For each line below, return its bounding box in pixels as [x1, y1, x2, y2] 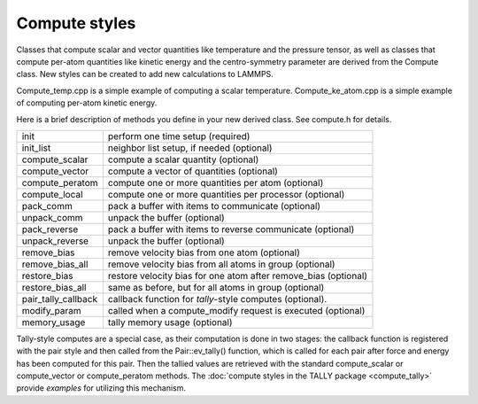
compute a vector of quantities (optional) [107, 165, 279, 177]
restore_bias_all [21, 281, 87, 293]
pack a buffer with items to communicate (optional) [107, 199, 321, 212]
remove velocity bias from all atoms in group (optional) [107, 258, 335, 270]
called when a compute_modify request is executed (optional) [107, 304, 366, 316]
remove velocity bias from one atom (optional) [107, 246, 301, 259]
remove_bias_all [21, 258, 89, 270]
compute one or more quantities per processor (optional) [107, 188, 345, 200]
